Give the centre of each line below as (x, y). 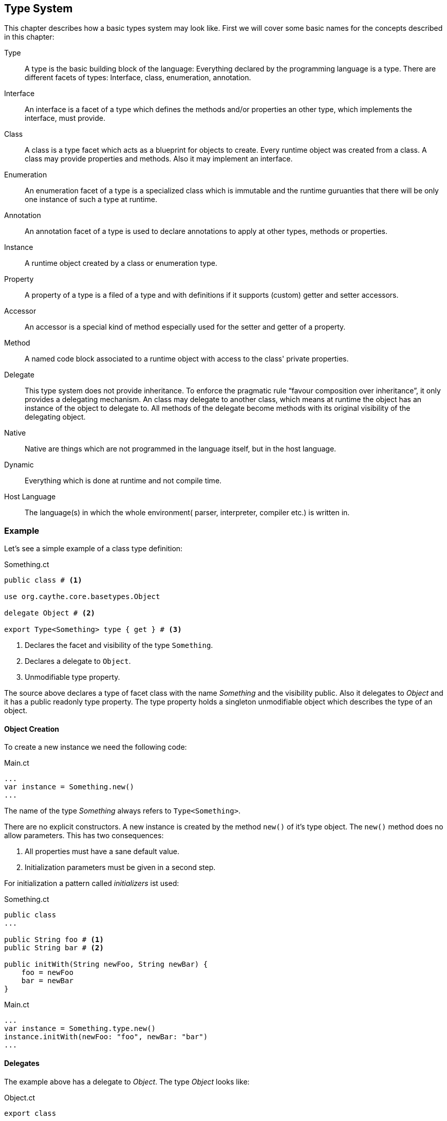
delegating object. (55, 417)
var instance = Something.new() (69, 787)
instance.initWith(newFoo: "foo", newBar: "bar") (106, 1037)
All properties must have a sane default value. (102, 852)
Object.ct (20, 1097)
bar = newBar (47, 981)
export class (30, 1113)
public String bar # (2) (54, 948)
